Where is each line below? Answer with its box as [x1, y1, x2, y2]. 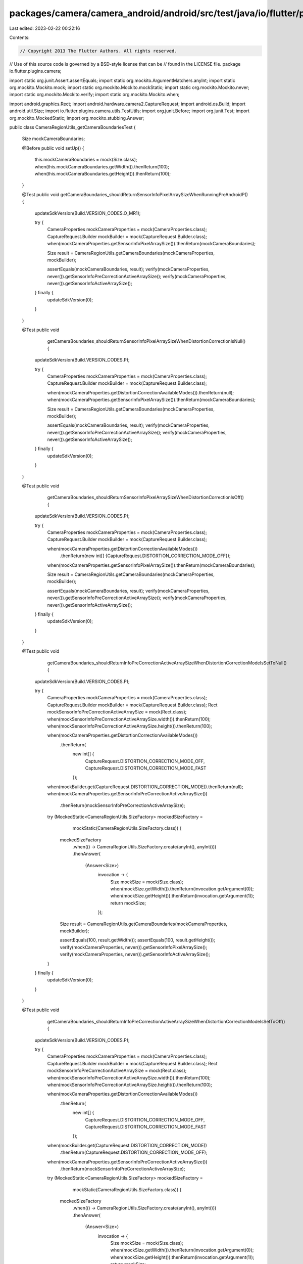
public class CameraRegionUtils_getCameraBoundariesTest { [9, 124, 136, 130]
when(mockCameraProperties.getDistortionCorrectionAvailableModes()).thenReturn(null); [47, 389, 234, 395]
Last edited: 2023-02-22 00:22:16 [9, 25, 80, 31]
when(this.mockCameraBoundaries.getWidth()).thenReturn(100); [34, 163, 169, 169]
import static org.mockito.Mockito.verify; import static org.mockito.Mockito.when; [9, 92, 180, 98]
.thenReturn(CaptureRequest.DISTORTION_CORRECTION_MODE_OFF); [60, 1149, 208, 1155]
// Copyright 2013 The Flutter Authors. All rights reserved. [20, 48, 177, 54]
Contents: [9, 34, 30, 40]
